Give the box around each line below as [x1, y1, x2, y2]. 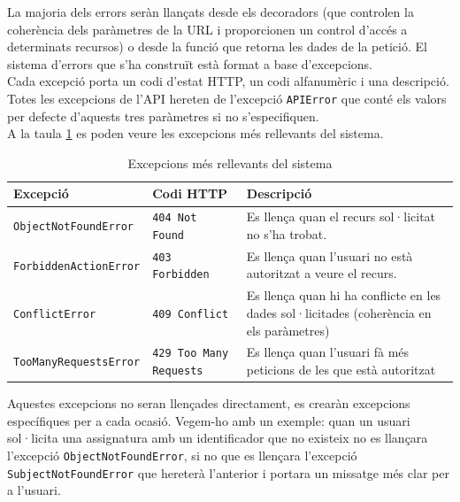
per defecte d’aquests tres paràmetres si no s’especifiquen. [7, 106, 319, 125]
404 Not [152, 212, 197, 225]
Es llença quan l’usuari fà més [246, 343, 410, 361]
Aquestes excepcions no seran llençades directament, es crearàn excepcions [7, 394, 410, 413]
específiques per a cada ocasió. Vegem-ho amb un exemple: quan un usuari [7, 411, 410, 429]
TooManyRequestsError [13, 356, 141, 369]
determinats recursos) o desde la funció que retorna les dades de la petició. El [7, 37, 427, 56]
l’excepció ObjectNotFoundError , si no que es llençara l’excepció [7, 446, 357, 464]
